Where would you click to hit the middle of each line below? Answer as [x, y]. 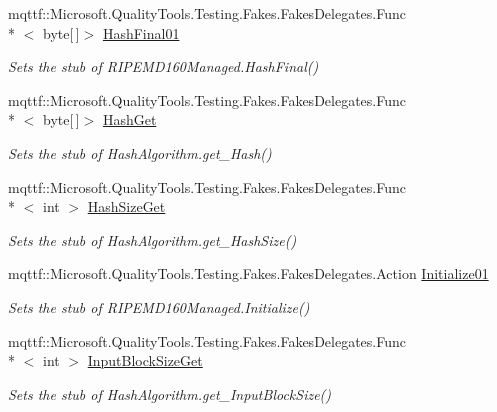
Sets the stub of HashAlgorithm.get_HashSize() [152, 239]
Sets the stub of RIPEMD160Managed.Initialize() [159, 306]
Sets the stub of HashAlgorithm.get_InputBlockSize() [170, 393]
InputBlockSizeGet [145, 360]
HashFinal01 [141, 32]
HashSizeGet [126, 206]
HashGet [129, 119]
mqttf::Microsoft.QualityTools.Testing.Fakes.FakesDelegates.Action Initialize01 [248, 273]
